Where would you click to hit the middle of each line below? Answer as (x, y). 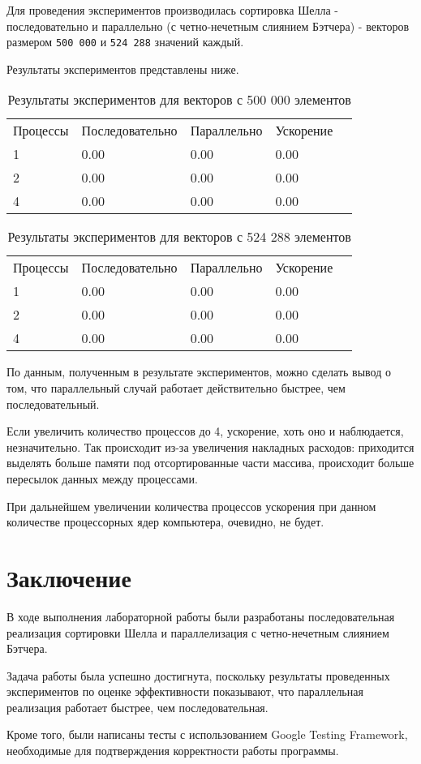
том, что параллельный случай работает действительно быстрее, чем (176, 388)
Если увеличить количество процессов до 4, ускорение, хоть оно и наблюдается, (205, 431)
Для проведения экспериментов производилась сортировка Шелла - (173, 10)
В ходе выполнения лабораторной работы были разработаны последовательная (201, 616)
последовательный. (53, 403)
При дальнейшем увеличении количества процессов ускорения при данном (191, 506)
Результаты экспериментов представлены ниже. (123, 69)
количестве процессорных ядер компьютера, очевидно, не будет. (165, 522)
